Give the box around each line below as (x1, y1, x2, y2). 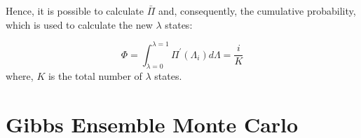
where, (6, 69, 34, 83)
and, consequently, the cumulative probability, (158, 4, 356, 18)
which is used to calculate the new (6, 17, 153, 32)
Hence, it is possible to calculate (6, 4, 144, 18)
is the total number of (48, 69, 142, 83)
